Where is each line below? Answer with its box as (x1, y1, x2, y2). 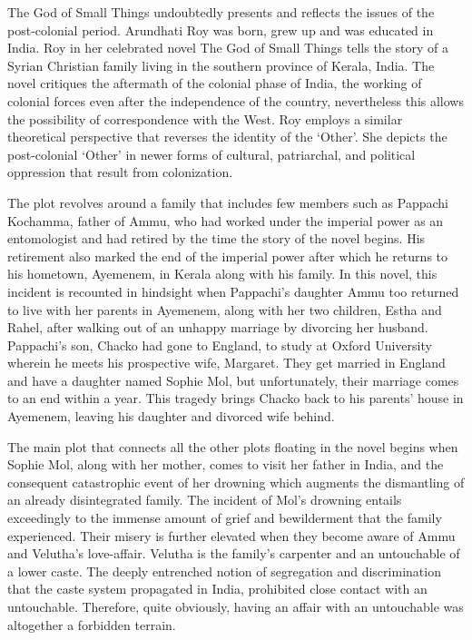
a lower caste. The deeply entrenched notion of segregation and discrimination (7, 561, 441, 580)
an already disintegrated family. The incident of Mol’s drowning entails (7, 490, 402, 509)
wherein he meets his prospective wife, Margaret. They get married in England (7, 353, 446, 372)
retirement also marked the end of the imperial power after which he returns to (7, 246, 448, 265)
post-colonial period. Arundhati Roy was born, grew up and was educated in (7, 20, 434, 39)
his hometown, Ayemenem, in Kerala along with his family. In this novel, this (7, 264, 438, 283)
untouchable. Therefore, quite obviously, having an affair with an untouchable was (7, 597, 464, 615)
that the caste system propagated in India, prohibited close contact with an (7, 579, 428, 598)
